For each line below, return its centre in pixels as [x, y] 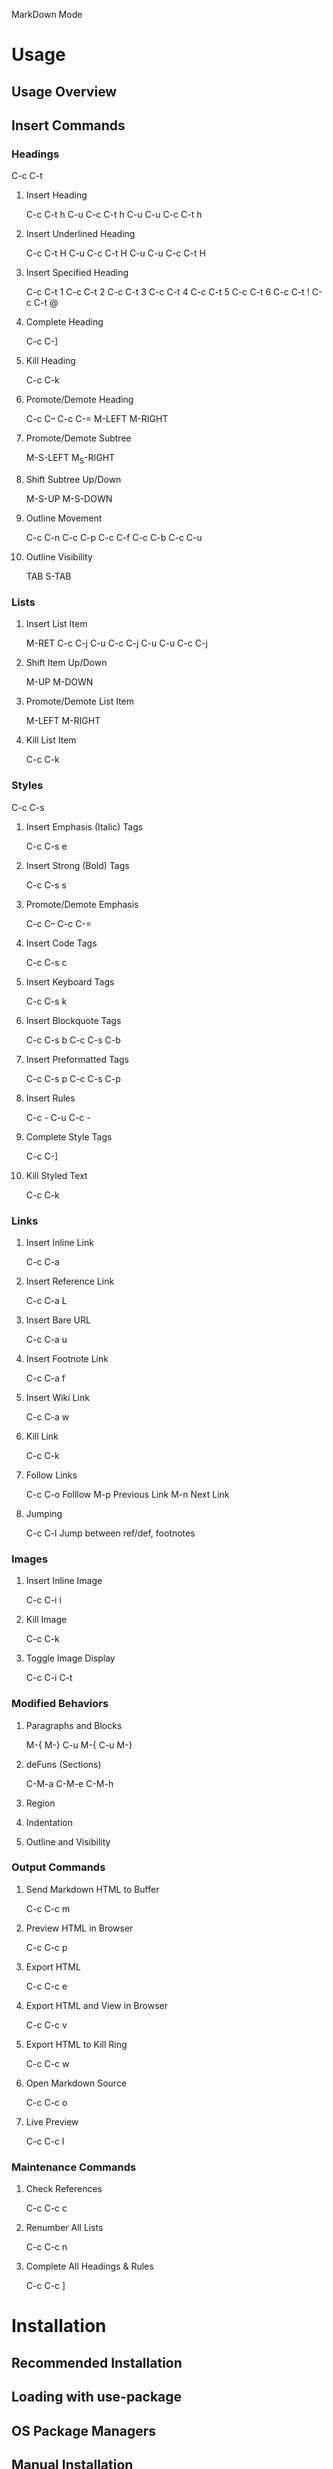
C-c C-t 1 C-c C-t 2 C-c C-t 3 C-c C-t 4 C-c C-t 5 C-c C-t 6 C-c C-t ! [167, 292]
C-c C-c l [45, 2141]
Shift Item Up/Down [66, 663]
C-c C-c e [46, 1986]
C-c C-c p [46, 1947]
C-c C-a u [46, 1339]
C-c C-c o [46, 2102]
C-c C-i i [43, 1600]
